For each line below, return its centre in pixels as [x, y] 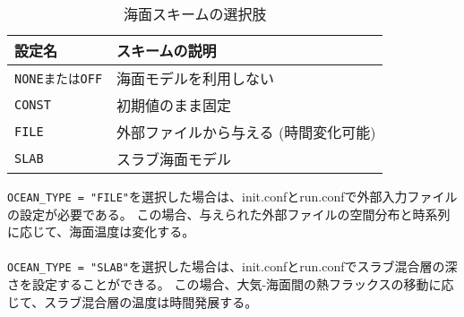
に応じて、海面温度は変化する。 [101, 231]
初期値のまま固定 [174, 105]
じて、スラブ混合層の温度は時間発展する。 [133, 301]
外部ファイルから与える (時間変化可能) [246, 132]
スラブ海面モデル [174, 159]
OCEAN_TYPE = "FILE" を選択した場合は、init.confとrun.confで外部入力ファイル [232, 196]
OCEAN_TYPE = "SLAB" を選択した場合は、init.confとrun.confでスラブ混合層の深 [232, 266]
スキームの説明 [167, 51]
